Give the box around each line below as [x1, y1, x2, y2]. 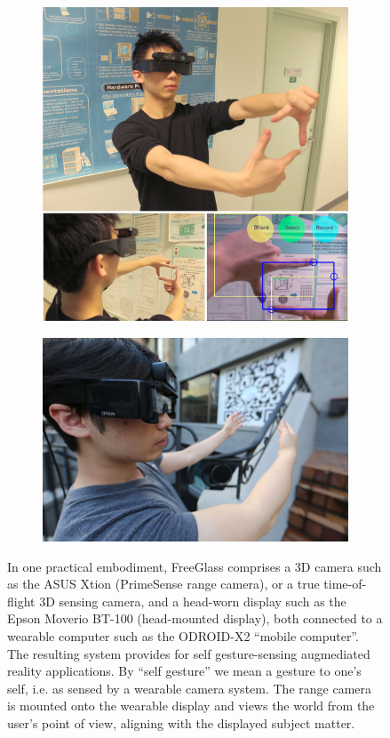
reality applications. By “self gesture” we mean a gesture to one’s [7, 662, 362, 680]
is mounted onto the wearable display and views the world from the [7, 696, 375, 715]
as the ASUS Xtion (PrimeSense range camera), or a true [7, 574, 320, 593]
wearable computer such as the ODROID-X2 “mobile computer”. [7, 626, 359, 645]
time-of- [323, 574, 367, 593]
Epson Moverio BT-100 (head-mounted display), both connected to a [7, 609, 383, 628]
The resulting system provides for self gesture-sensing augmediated [7, 644, 370, 662]
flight [7, 591, 36, 610]
